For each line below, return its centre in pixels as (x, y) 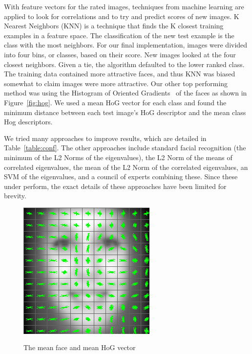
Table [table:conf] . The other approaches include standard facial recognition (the (125, 148)
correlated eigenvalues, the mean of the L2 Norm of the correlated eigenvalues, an (126, 167)
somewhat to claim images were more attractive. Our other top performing (116, 83)
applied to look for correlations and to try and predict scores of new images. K (122, 16)
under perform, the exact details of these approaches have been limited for (115, 186)
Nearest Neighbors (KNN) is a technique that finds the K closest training (114, 26)
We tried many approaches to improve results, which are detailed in (105, 138)
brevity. (15, 196)
